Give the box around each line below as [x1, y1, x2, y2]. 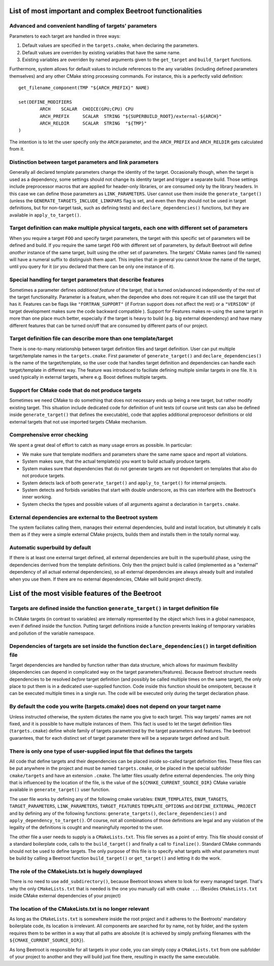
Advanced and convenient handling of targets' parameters [9, 22, 157, 29]
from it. [9, 146, 25, 152]
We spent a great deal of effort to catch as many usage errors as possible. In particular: [9, 442, 192, 448]
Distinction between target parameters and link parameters [9, 159, 159, 165]
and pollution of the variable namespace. [9, 630, 95, 636]
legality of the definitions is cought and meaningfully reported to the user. [9, 824, 163, 831]
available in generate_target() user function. [9, 787, 110, 793]
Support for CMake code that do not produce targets [9, 386, 142, 394]
